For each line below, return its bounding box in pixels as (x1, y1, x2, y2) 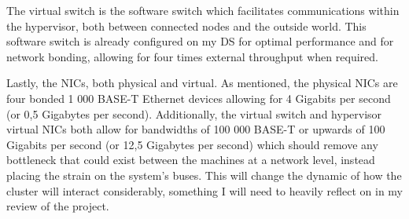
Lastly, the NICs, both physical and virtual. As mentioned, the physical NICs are (6, 75, 398, 91)
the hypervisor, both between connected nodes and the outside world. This (6, 17, 367, 34)
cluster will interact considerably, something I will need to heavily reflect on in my (6, 182, 403, 199)
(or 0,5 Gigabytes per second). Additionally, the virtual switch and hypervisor (6, 105, 382, 122)
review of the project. (6, 198, 109, 214)
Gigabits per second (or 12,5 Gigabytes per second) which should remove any (6, 136, 378, 152)
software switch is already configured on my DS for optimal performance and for (6, 33, 394, 49)
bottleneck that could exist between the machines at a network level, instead (6, 151, 375, 168)
